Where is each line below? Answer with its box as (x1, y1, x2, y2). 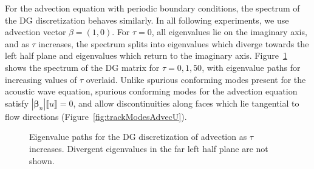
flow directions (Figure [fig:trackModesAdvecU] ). (5, 110, 187, 122)
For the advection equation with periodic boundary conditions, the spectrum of (5, 2, 300, 14)
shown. (29, 154, 55, 167)
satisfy (5, 96, 29, 109)
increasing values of (5, 73, 77, 85)
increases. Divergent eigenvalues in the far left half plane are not (29, 142, 268, 154)
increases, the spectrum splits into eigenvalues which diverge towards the (38, 37, 309, 50)
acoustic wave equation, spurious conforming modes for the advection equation (5, 85, 298, 98)
